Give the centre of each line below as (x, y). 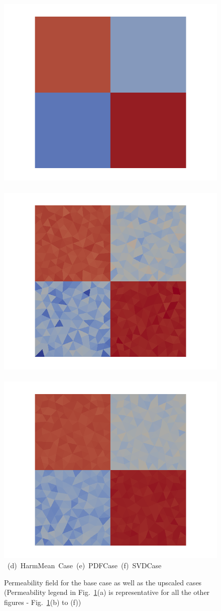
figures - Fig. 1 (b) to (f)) (43, 602)
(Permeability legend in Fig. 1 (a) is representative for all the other (107, 592)
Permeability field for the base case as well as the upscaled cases (103, 582)
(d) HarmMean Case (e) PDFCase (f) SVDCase (84, 565)
